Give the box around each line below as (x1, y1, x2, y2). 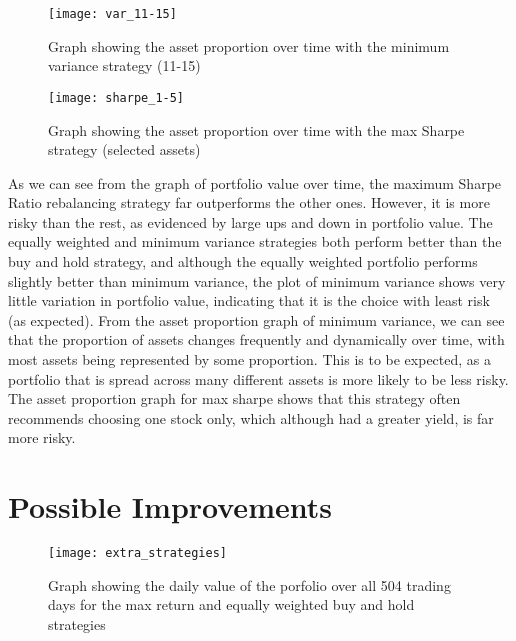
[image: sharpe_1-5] (48, 90, 185, 105)
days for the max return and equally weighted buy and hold (48, 594, 415, 615)
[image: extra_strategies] (48, 546, 227, 561)
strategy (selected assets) (48, 139, 201, 160)
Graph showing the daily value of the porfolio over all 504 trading (48, 574, 451, 595)
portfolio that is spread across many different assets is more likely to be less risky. (8, 368, 509, 389)
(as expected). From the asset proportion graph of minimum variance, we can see (8, 309, 505, 330)
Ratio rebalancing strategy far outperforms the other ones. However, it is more (8, 192, 490, 213)
